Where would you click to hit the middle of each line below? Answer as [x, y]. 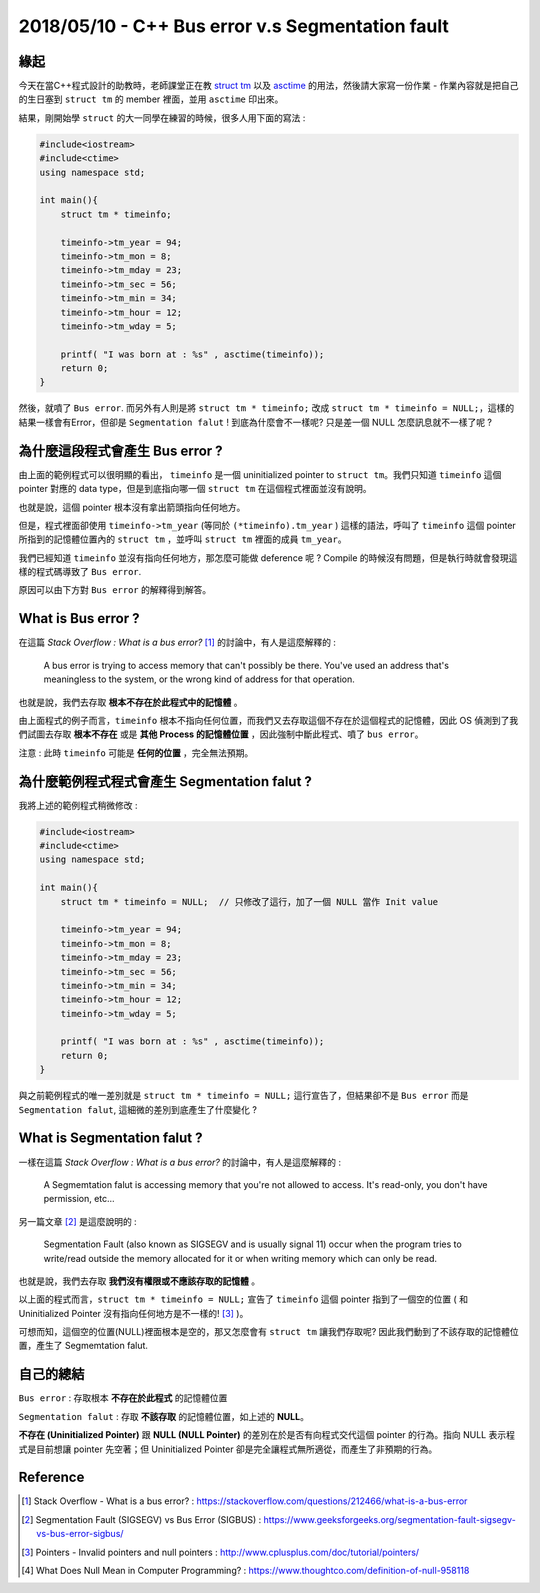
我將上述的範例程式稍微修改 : [78, 805]
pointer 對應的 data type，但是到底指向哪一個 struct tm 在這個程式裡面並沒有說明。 [195, 489]
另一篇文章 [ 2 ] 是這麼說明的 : [77, 1221]
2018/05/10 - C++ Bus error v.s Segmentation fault [233, 26]
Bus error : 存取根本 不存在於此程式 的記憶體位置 [123, 1398]
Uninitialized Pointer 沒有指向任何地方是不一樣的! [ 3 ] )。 [133, 1313]
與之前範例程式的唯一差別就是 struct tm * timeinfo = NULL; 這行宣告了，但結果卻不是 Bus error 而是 [243, 1096]
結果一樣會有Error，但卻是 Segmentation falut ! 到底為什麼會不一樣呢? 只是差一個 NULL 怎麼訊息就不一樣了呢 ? [255, 422]
